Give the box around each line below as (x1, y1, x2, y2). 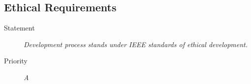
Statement (4, 23, 35, 33)
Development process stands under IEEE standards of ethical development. (24, 39, 248, 49)
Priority (4, 56, 28, 66)
